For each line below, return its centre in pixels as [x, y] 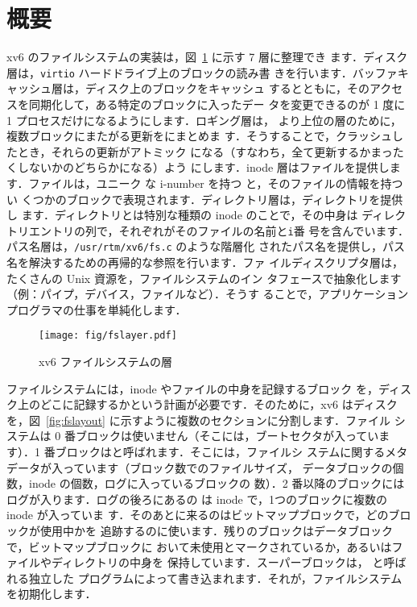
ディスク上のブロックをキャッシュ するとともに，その [227, 88]
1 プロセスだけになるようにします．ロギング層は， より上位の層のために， [204, 120]
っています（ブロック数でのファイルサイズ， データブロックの [227, 467]
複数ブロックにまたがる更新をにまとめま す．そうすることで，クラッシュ [200, 136]
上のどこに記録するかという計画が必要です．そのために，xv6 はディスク [207, 404]
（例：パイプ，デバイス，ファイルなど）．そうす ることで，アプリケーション [208, 294]
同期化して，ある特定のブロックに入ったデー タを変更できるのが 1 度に [217, 104]
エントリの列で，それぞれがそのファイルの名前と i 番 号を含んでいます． [219, 230]
